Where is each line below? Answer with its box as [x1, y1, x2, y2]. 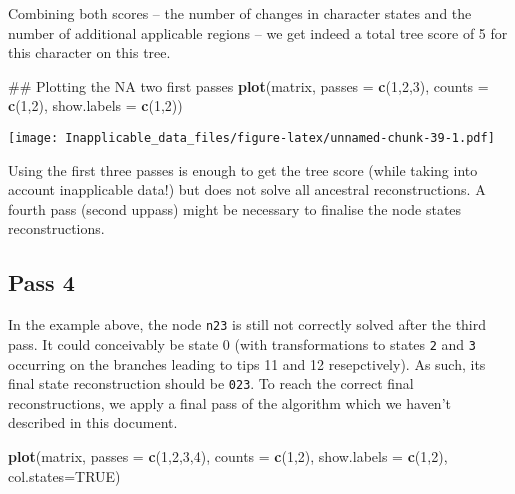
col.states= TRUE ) [8, 465, 121, 486]
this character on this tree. [8, 42, 171, 63]
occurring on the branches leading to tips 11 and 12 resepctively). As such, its [8, 353, 486, 374]
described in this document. [8, 412, 178, 433]
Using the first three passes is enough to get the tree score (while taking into [8, 159, 478, 180]
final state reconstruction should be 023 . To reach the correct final [8, 373, 414, 394]
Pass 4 [8, 267, 75, 298]
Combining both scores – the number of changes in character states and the [8, 3, 472, 23]
